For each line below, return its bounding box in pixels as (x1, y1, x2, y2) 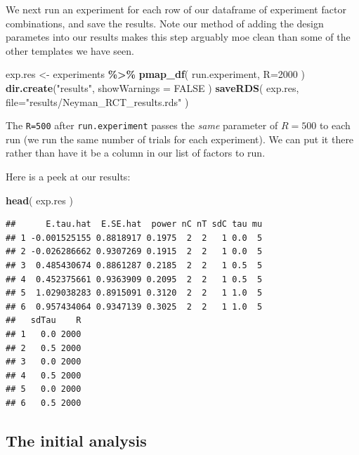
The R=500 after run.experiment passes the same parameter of (6, 118, 278, 133)
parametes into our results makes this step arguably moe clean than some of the (6, 29, 351, 44)
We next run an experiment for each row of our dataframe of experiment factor (6, 2, 346, 16)
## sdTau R (6, 315, 81, 326)
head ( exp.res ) (6, 192, 73, 207)
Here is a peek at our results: (6, 169, 131, 183)
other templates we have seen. (6, 43, 134, 58)
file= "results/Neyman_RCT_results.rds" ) (6, 94, 189, 109)
